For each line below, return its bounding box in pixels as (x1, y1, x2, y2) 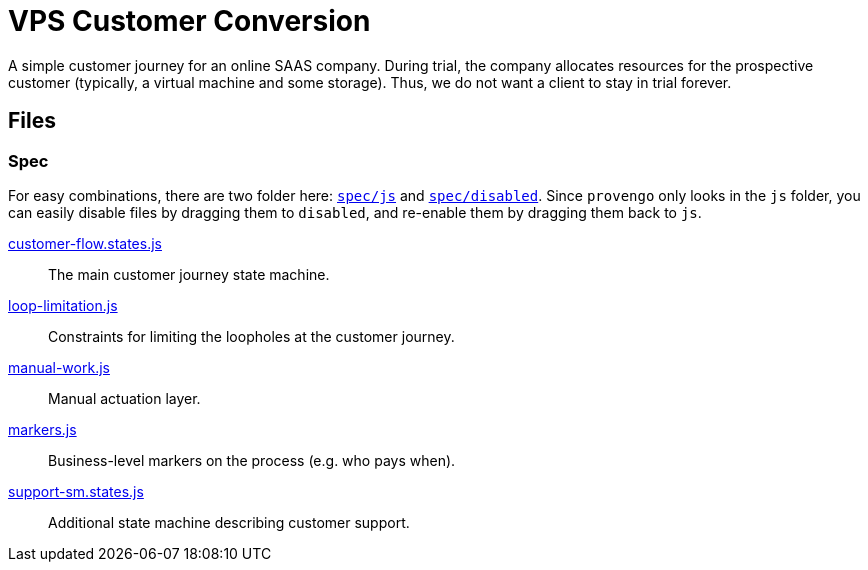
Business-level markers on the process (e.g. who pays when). (48, 451, 456, 469)
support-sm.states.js (8, 482, 144, 500)
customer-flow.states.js (8, 234, 162, 252)
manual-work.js (8, 358, 110, 376)
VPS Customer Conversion (8, 4, 371, 38)
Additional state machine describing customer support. (48, 513, 410, 531)
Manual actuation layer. (48, 389, 201, 407)
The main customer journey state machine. (48, 265, 330, 283)
